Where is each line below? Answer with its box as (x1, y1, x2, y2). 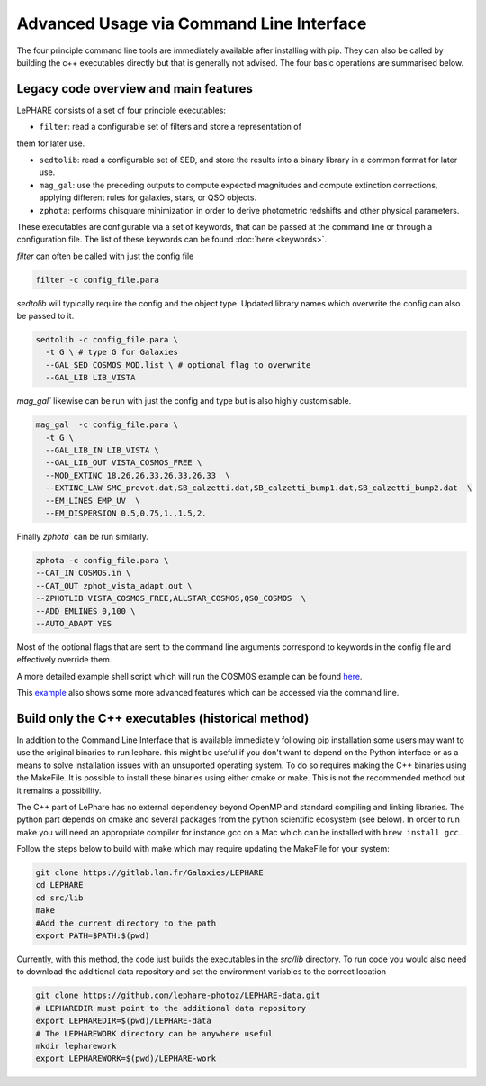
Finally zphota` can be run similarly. (16, 531, 148, 542)
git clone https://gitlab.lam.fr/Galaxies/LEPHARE (35, 868, 265, 878)
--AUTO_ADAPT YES (35, 618, 112, 628)
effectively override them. (16, 654, 112, 665)
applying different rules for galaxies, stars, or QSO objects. (39, 192, 256, 203)
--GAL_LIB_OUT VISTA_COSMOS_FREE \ (45, 458, 202, 468)
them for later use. (16, 138, 85, 149)
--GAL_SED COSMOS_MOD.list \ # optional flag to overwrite (45, 360, 311, 370)
